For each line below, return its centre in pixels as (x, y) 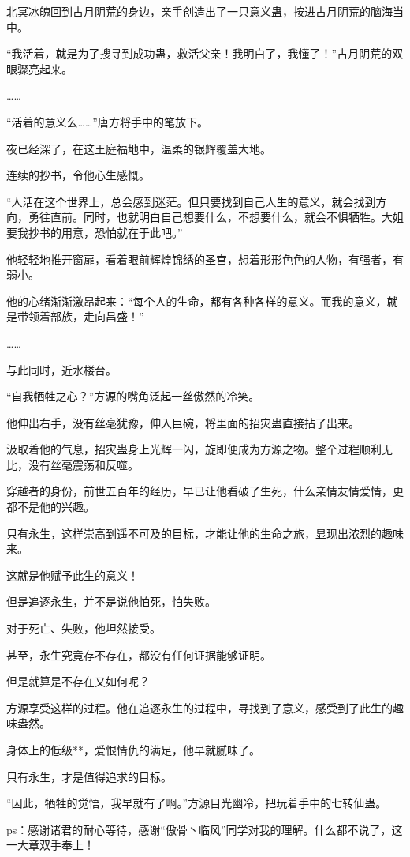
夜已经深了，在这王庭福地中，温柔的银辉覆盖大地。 (139, 148)
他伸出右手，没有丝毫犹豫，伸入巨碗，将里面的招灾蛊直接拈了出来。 (183, 422)
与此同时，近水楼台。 (61, 369)
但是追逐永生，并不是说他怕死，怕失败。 (111, 601)
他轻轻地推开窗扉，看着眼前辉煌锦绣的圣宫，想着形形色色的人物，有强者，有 (205, 259)
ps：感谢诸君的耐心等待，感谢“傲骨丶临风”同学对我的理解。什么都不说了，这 (205, 829)
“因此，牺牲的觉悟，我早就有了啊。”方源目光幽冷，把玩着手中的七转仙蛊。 (197, 803)
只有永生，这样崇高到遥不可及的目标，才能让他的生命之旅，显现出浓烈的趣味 (205, 533)
